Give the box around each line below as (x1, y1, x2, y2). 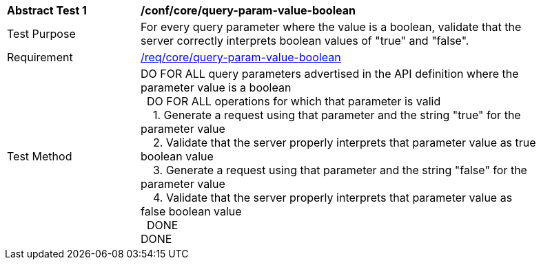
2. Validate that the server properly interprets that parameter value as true (153, 136, 536, 149)
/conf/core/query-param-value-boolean (141, 3, 356, 17)
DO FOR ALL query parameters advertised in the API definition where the (141, 67, 519, 81)
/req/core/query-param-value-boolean (141, 50, 341, 64)
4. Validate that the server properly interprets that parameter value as (153, 191, 513, 204)
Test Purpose (7, 27, 76, 41)
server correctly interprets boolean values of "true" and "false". (141, 34, 469, 47)
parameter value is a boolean (141, 81, 292, 94)
